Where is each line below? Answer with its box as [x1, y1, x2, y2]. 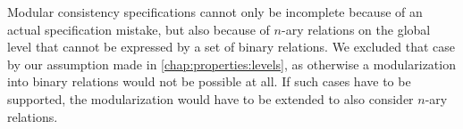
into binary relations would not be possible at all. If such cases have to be [7, 72, 411, 91]
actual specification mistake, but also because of [7, 20, 270, 38]
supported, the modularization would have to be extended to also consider [7, 89, 414, 108]
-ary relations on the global [281, 20, 431, 38]
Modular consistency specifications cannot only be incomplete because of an [7, 3, 423, 20]
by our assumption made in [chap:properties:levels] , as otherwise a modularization [7, 54, 456, 73]
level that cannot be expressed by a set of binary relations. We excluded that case [7, 37, 455, 56]
